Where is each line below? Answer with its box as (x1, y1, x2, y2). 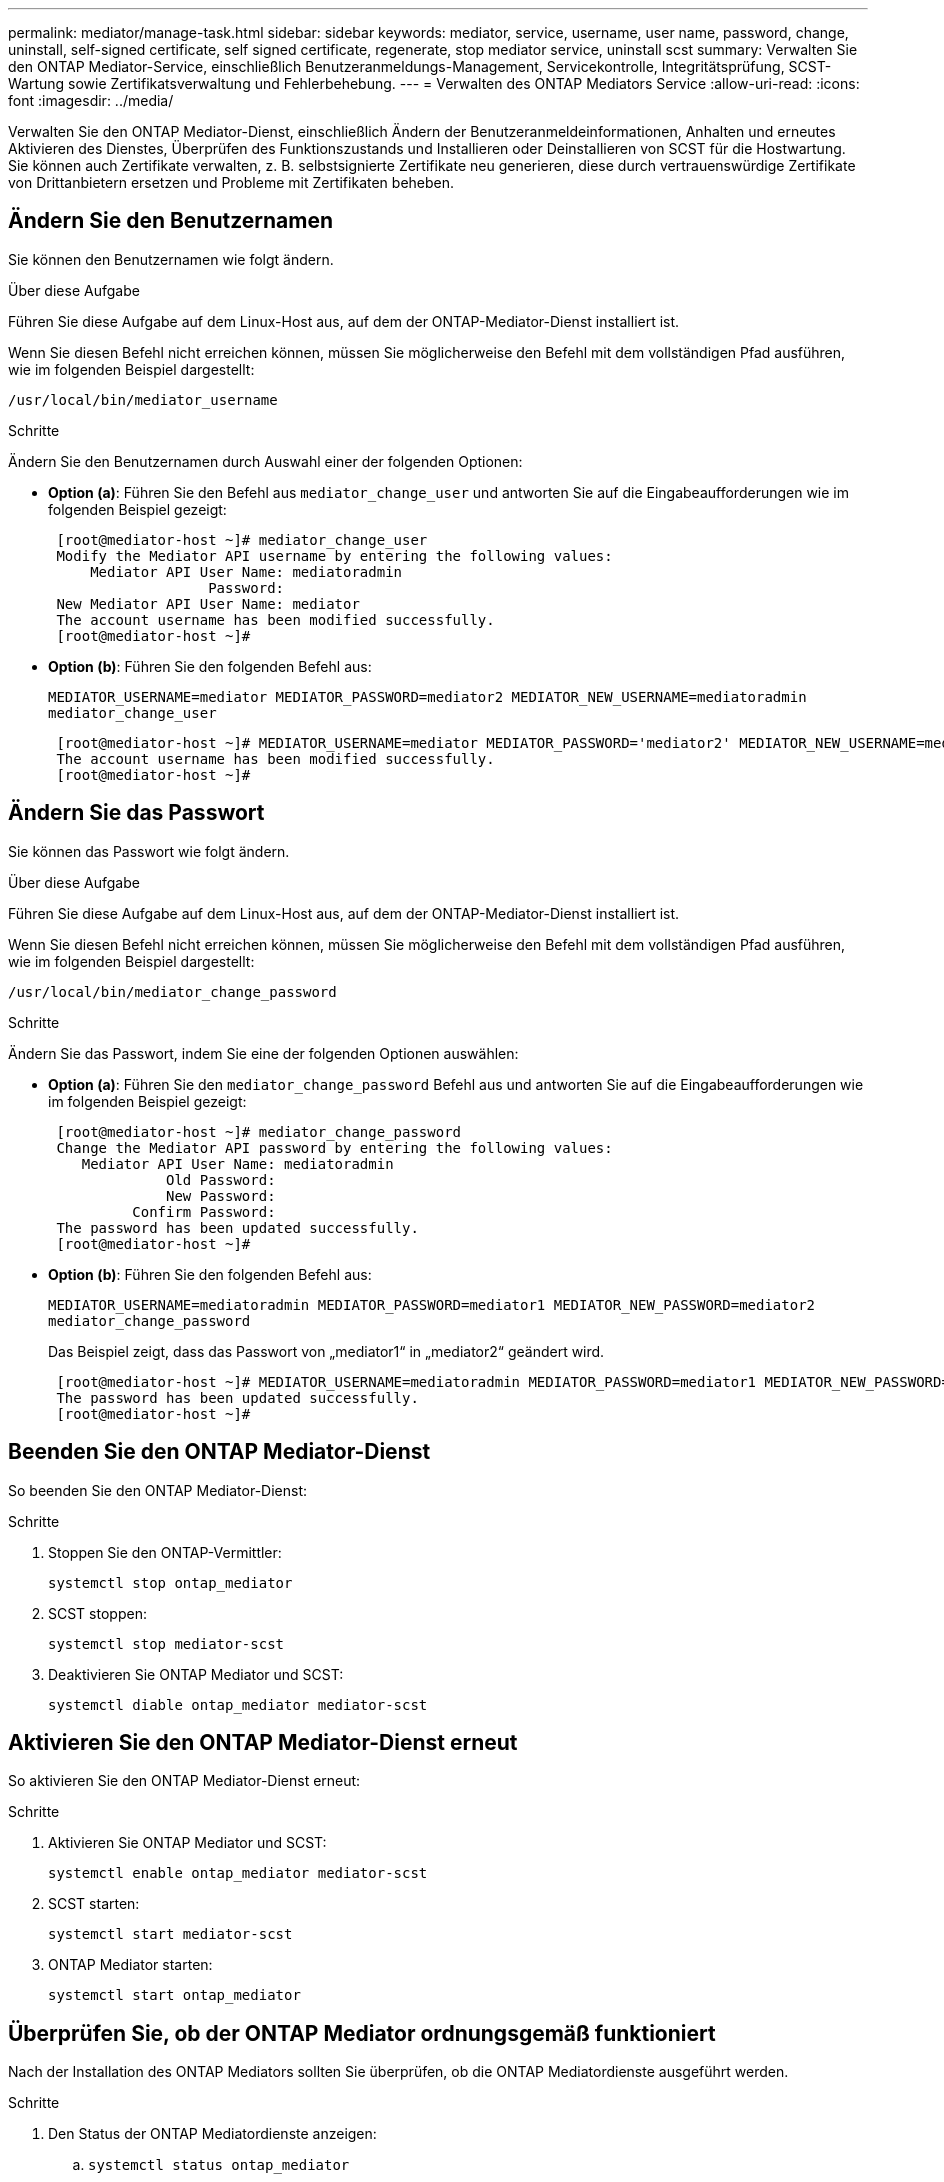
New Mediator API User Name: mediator (56, 595, 360, 612)
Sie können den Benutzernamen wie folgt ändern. (8, 250, 334, 268)
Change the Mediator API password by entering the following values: (56, 1139, 613, 1156)
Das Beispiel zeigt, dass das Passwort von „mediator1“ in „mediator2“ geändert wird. (48, 1342, 605, 1360)
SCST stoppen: (48, 1604, 147, 1622)
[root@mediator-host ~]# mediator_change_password (56, 1123, 462, 1140)
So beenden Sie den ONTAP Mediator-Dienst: (8, 1481, 308, 1499)
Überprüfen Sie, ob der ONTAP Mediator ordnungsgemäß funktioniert (8, 2020, 716, 2046)
